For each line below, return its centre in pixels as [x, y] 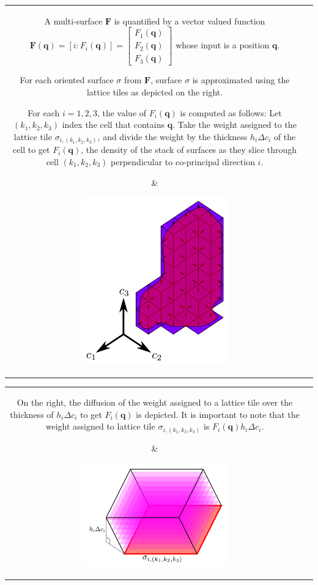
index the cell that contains [113, 125]
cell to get [31, 150]
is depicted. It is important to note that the [218, 414]
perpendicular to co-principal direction [183, 161]
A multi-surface [73, 20]
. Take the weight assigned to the [235, 125]
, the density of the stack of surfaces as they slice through [189, 150]
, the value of [122, 112]
